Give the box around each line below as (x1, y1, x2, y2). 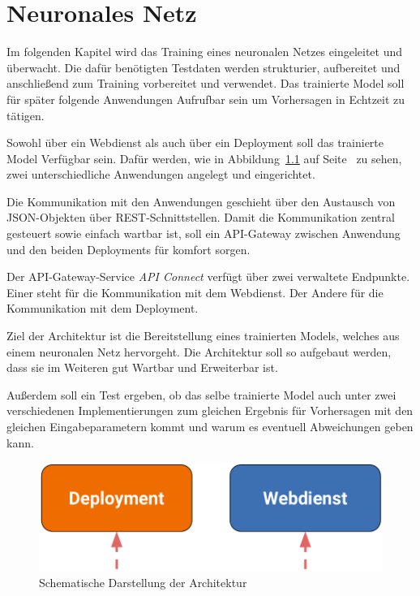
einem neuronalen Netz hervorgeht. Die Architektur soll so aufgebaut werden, (6, 343, 392, 360)
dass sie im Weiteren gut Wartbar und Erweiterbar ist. (6, 359, 278, 376)
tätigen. (6, 106, 45, 123)
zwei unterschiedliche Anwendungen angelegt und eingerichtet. (6, 166, 315, 183)
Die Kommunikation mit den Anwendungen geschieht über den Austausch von (6, 192, 396, 209)
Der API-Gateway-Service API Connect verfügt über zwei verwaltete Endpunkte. (6, 268, 410, 285)
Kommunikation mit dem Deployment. (6, 300, 199, 317)
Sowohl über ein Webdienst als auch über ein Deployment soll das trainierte (6, 134, 384, 151)
